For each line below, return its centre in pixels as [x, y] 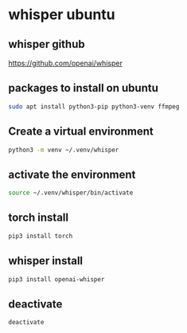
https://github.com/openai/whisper [66, 63]
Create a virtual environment [81, 132]
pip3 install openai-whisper [56, 279]
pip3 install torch [41, 236]
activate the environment [72, 174]
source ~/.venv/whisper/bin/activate [71, 193]
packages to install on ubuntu [84, 88]
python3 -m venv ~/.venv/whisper [64, 150]
